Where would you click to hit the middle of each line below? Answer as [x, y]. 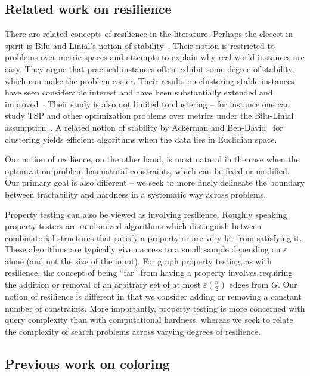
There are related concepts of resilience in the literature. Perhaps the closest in [149, 34]
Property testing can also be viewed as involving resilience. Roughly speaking [146, 214]
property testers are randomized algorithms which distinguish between [133, 226]
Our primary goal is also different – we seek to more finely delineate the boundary [155, 182]
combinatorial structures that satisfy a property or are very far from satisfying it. [154, 237]
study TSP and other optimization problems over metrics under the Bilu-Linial [149, 115]
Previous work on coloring [87, 363]
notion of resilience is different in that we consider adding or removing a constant [153, 296]
